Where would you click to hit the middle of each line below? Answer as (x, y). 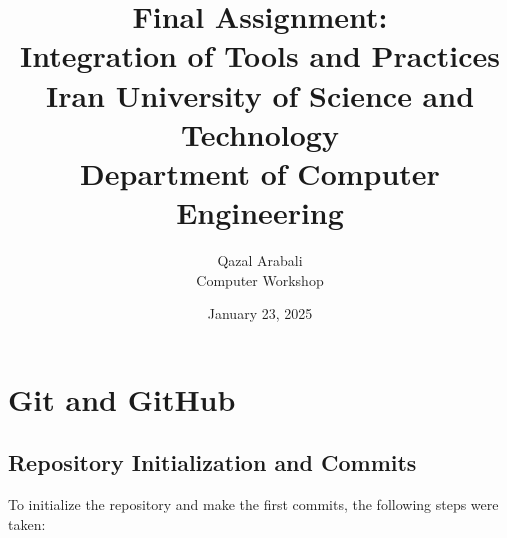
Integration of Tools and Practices (260, 55)
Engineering (260, 212)
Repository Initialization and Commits (212, 462)
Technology (260, 133)
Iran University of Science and (260, 94)
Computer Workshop (260, 279)
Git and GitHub (122, 398)
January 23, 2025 (260, 313)
